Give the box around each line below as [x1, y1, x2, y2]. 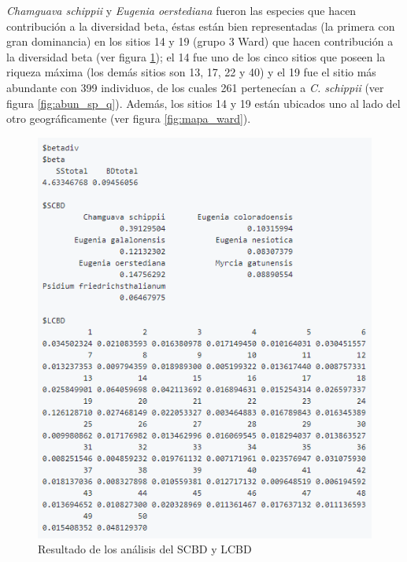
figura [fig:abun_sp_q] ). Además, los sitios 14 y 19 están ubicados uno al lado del [6, 94, 401, 111]
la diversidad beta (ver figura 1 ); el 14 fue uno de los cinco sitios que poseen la [6, 48, 386, 65]
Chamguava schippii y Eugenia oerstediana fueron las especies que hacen [6, 2, 357, 18]
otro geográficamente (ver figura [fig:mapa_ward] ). [6, 110, 251, 127]
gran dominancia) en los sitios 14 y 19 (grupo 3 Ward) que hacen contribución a [6, 33, 394, 50]
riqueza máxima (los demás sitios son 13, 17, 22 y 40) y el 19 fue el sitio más [6, 64, 376, 80]
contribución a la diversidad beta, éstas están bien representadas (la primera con [6, 17, 395, 34]
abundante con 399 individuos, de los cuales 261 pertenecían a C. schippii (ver [6, 79, 384, 95]
